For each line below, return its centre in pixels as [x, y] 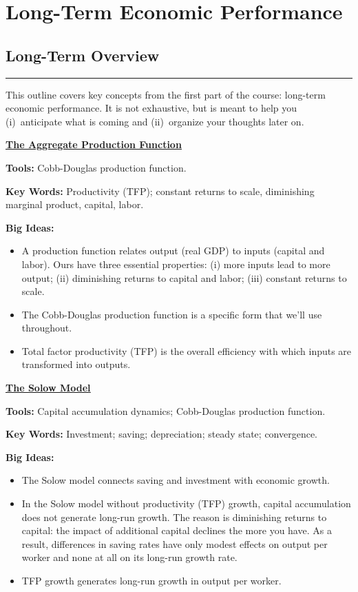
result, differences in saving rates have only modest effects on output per [175, 543]
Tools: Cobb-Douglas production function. [96, 167]
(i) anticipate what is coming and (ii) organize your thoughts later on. [155, 121]
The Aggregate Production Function [94, 144]
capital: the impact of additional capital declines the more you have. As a [177, 530]
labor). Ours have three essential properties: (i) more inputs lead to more [176, 264]
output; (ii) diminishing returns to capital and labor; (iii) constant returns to [184, 277]
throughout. [47, 328]
